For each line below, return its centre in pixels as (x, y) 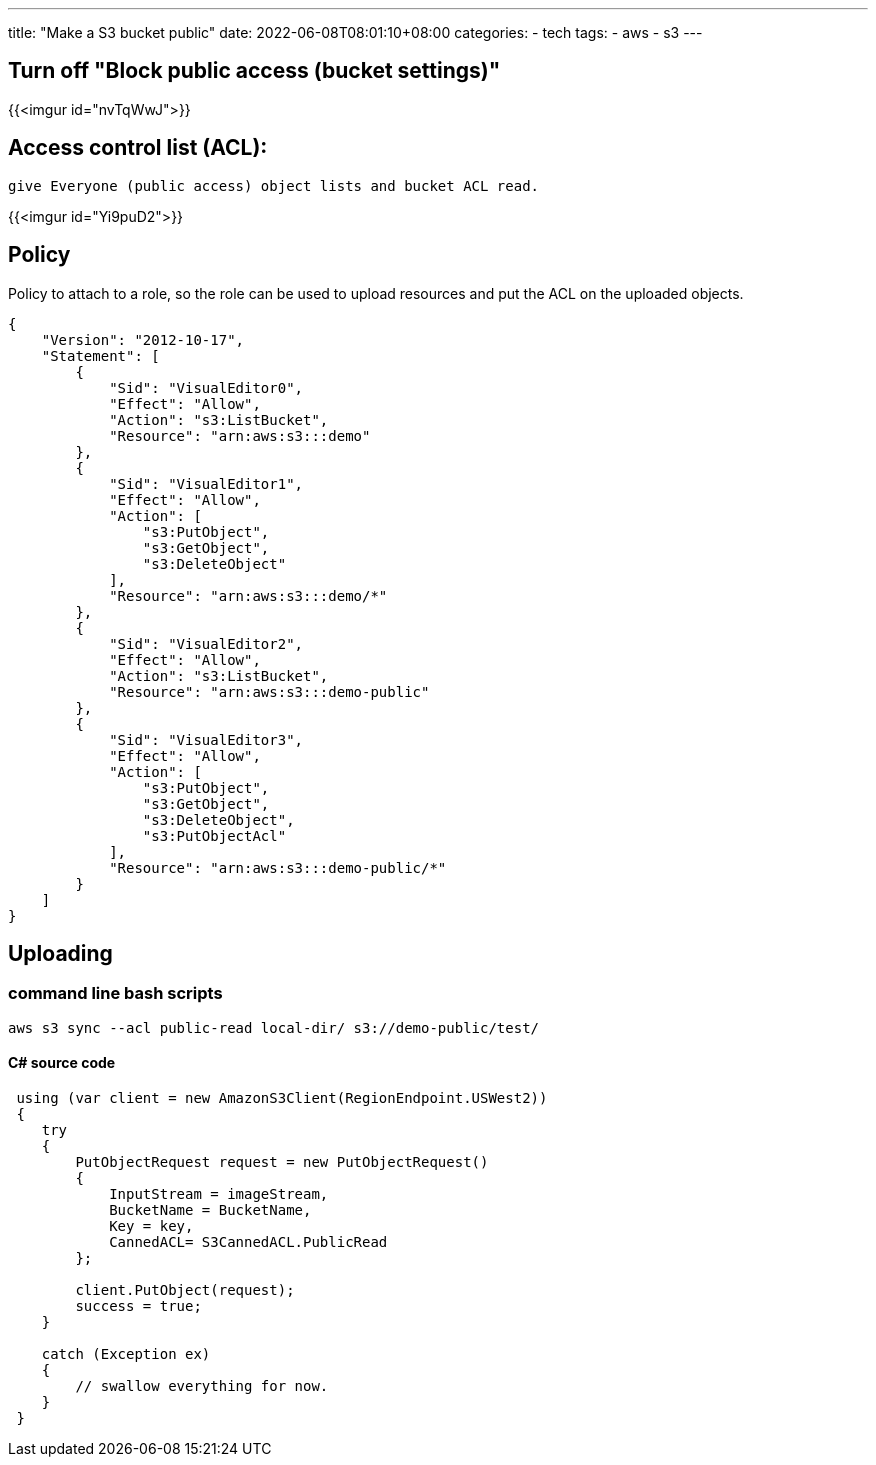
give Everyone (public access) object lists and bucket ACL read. (274, 185)
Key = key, (151, 1225)
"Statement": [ (100, 355)
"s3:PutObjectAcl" (214, 835)
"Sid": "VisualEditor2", (206, 643)
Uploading (60, 953)
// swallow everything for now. (202, 1385)
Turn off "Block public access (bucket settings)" (254, 71)
